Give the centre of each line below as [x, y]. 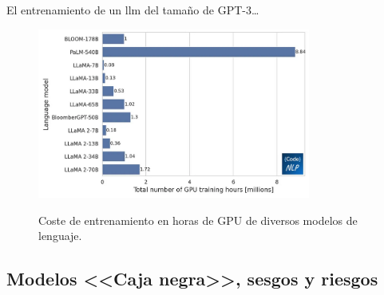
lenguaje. [60, 236]
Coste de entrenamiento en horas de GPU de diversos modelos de [198, 220]
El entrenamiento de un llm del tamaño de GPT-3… [133, 10]
